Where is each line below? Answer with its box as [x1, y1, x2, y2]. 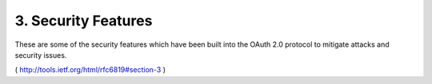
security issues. [14, 50, 67, 59]
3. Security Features [14, 12, 153, 29]
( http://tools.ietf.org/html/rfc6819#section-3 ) [14, 65, 166, 74]
